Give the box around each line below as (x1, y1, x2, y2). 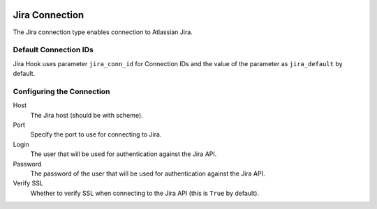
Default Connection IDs (13, 45, 94, 55)
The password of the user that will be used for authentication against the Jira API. (30, 169, 265, 178)
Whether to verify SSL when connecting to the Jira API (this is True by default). (30, 189, 260, 197)
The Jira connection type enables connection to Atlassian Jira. (13, 28, 193, 36)
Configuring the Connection (13, 86, 110, 96)
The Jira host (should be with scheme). (30, 111, 143, 119)
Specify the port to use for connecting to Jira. (30, 130, 162, 139)
